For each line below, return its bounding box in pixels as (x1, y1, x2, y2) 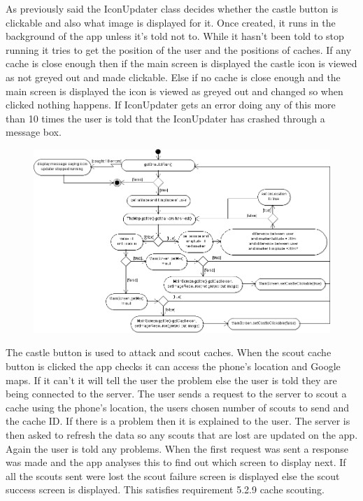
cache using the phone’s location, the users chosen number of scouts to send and (6, 400, 350, 414)
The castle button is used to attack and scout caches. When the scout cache (6, 345, 332, 360)
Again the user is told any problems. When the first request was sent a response (6, 441, 349, 456)
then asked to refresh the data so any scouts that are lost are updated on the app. (6, 428, 358, 442)
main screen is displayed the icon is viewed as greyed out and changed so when (6, 83, 343, 98)
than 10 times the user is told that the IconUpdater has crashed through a (6, 111, 325, 125)
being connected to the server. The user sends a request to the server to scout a (6, 386, 347, 401)
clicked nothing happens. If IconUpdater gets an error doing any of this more (6, 97, 336, 112)
